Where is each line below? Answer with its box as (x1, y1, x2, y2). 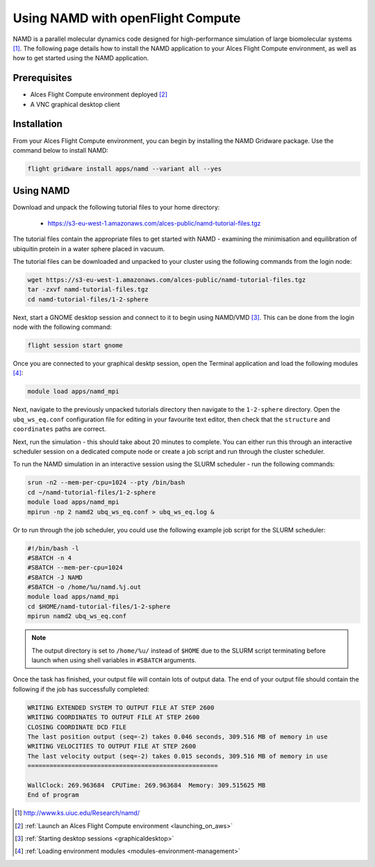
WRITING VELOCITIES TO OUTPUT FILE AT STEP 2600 (27, 743, 197, 750)
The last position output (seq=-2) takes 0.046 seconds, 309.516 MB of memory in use (27, 732, 328, 741)
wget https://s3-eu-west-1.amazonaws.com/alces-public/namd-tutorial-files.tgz (27, 276, 306, 284)
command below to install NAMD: (12, 146, 109, 154)
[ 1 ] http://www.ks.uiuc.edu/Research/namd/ (15, 809, 140, 817)
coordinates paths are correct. (12, 425, 107, 433)
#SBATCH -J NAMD (27, 573, 83, 581)
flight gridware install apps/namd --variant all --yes (27, 165, 222, 173)
